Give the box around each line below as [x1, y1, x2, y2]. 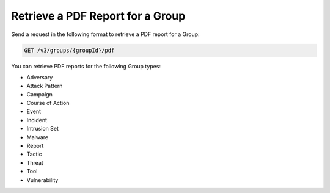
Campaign [26, 90, 53, 98]
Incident [26, 116, 48, 123]
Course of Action [26, 100, 70, 107]
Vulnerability [26, 176, 59, 183]
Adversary [26, 73, 53, 81]
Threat [26, 159, 44, 166]
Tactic [26, 150, 42, 158]
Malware [26, 133, 49, 140]
